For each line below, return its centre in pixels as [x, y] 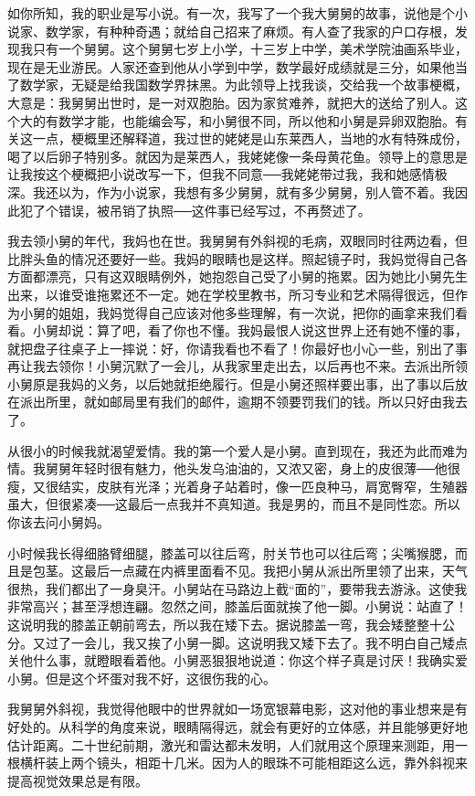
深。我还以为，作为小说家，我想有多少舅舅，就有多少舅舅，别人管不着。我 [231, 191]
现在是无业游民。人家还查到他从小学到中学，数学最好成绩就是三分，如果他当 [237, 66]
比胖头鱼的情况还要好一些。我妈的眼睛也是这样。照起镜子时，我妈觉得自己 [231, 258]
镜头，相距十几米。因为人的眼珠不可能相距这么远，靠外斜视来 [282, 763]
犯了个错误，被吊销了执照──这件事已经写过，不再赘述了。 [195, 210]
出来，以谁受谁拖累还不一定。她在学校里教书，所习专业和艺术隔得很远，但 [231, 294]
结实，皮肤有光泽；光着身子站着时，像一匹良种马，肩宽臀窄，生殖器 [263, 486]
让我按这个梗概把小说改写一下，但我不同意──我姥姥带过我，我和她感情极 [227, 174]
